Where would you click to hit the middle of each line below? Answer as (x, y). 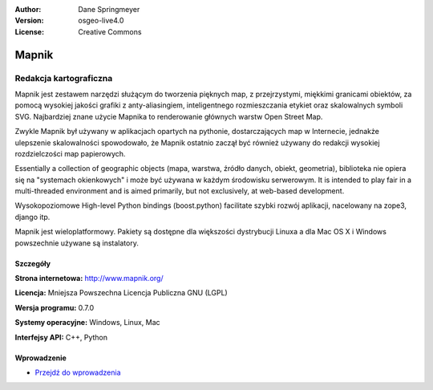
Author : (28, 9)
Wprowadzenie (41, 358)
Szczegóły (33, 263)
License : (29, 31)
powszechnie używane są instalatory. (77, 243)
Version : (29, 21)
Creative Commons (110, 31)
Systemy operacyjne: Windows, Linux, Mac (87, 323)
